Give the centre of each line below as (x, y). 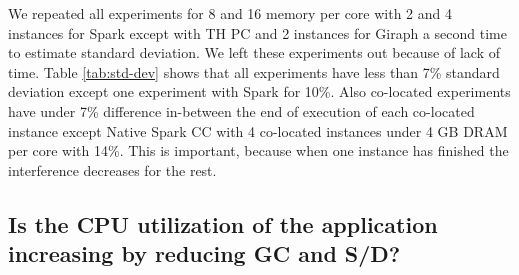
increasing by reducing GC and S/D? (204, 253)
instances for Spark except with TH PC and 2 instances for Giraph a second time (257, 32)
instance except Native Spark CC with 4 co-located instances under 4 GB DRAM (258, 130)
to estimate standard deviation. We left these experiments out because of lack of (254, 52)
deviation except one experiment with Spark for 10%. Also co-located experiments (259, 91)
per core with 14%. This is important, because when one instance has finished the (258, 150)
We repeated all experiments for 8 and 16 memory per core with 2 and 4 (230, 13)
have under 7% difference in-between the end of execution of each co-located (241, 110)
